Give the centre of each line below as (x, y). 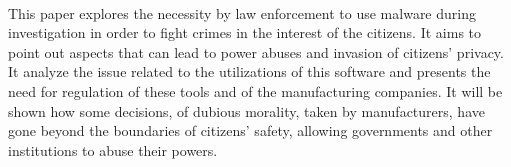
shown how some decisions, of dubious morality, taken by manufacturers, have (246, 110)
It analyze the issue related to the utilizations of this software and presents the (249, 71)
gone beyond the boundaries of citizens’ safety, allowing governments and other (250, 130)
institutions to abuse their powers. (113, 149)
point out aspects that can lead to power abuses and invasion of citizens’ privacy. (256, 51)
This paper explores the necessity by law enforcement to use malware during (242, 12)
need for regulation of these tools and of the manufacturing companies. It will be (255, 90)
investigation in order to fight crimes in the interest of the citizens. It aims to (245, 32)
